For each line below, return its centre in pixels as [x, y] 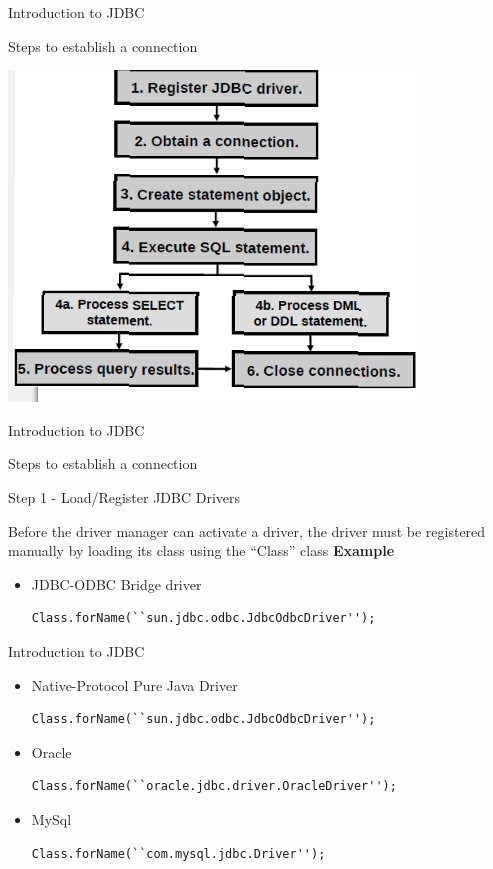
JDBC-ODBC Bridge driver [116, 583]
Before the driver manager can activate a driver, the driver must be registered [247, 530]
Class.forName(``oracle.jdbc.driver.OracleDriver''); [214, 786]
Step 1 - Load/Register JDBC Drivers [124, 496]
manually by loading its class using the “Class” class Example [201, 550]
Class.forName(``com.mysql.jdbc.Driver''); [178, 853]
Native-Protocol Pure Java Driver [134, 684]
